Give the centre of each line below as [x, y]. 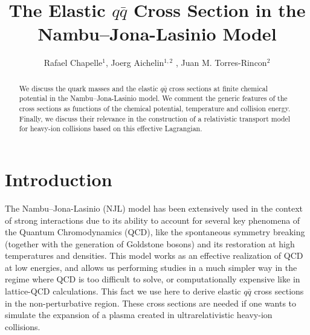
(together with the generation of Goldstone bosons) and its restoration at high [150, 243]
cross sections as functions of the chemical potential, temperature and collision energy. [155, 109]
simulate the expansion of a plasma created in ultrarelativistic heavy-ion [139, 315]
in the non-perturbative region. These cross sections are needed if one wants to [151, 303]
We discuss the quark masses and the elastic [89, 88]
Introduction [59, 179]
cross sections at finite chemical [219, 88]
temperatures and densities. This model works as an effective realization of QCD [154, 255]
